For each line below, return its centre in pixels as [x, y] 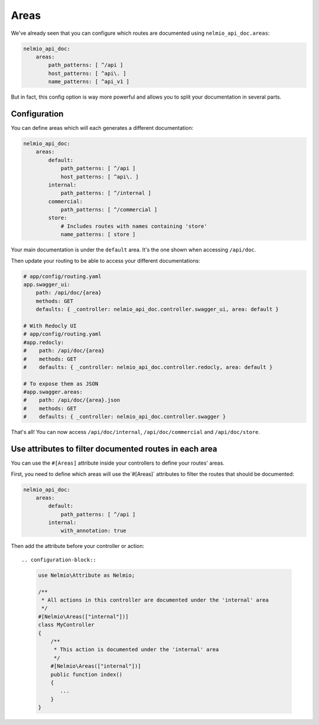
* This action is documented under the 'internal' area [136, 650]
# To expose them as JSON [61, 383]
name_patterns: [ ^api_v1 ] [89, 82]
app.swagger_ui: [47, 285]
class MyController [66, 625]
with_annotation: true [93, 531]
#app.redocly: [44, 342]
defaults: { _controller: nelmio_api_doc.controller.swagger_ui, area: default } [157, 309]
